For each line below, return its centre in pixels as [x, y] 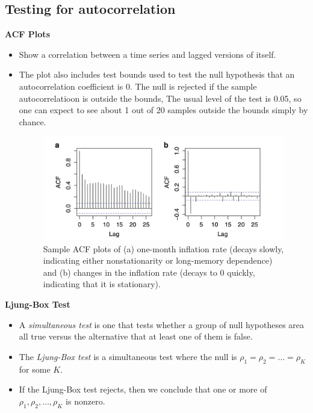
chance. [33, 121]
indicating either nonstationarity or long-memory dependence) [158, 260]
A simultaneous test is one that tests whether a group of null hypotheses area [162, 324]
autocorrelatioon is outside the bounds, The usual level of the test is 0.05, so [160, 98]
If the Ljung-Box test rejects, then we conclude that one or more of [143, 389]
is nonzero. [85, 401]
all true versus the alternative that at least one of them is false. [136, 336]
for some [35, 369]
